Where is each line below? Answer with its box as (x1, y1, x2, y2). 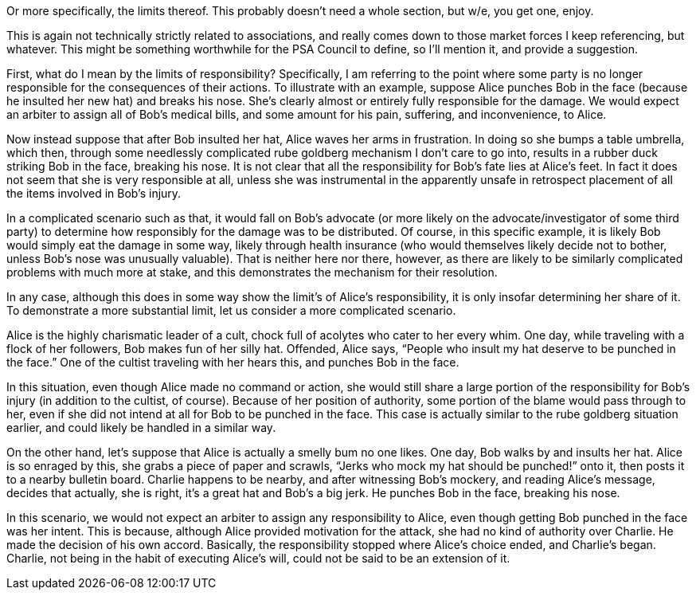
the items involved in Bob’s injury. (6, 186, 182, 200)
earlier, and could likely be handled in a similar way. (6, 421, 276, 434)
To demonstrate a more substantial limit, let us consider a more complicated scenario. (6, 304, 456, 317)
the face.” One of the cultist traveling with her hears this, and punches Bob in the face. (6, 355, 459, 369)
